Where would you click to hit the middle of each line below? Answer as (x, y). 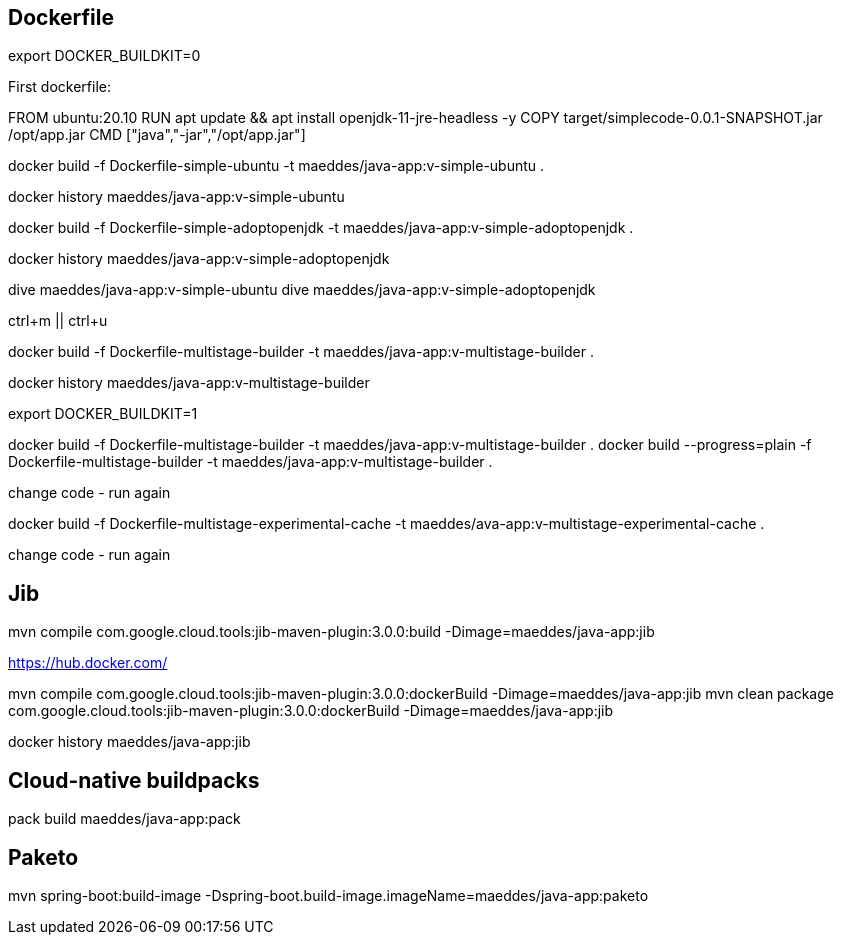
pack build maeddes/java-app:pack (124, 819)
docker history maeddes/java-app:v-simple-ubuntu (176, 197)
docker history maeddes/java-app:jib (129, 742)
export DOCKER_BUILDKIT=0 (104, 56)
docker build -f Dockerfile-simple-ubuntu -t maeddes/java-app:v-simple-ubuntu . (276, 166)
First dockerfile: (59, 87)
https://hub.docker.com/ (88, 663)
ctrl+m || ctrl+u (58, 321)
